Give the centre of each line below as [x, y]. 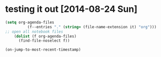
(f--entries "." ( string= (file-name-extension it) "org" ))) [92, 27]
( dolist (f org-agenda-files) [45, 36]
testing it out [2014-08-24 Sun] [71, 9]
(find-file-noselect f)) [44, 41]
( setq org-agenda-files [30, 22]
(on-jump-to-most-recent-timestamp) [43, 50]
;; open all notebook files [34, 31]
